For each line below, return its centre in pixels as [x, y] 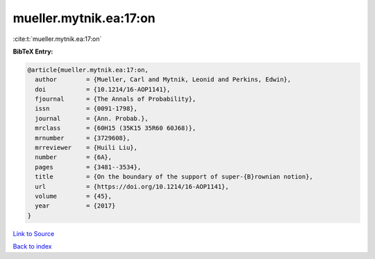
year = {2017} [75, 206]
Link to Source [34, 233]
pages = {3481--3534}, [88, 167]
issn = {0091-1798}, [86, 109]
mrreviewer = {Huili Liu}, [86, 148]
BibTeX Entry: [33, 51]
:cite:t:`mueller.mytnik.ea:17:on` [57, 39]
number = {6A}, [74, 157]
